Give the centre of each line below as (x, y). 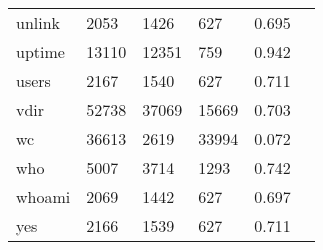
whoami (43, 196)
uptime (40, 51)
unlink (38, 22)
